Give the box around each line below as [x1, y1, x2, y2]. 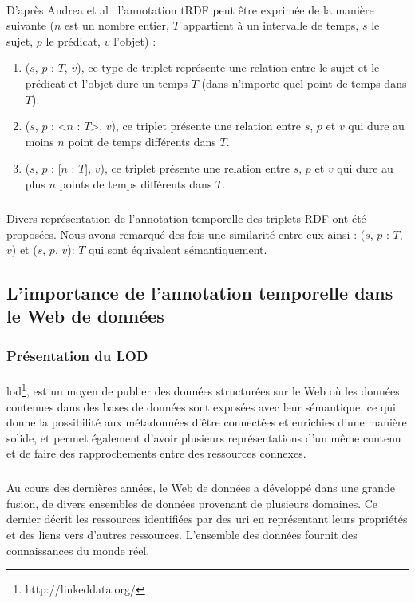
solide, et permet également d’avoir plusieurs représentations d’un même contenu [6, 429, 401, 446]
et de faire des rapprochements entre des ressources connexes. [6, 445, 306, 462]
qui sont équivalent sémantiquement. [89, 241, 267, 258]
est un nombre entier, [65, 17, 169, 34]
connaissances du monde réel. [6, 542, 150, 558]
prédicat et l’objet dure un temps [25, 74, 188, 91]
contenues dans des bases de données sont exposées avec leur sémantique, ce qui [6, 398, 396, 415]
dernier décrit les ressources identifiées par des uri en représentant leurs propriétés [6, 510, 408, 527]
